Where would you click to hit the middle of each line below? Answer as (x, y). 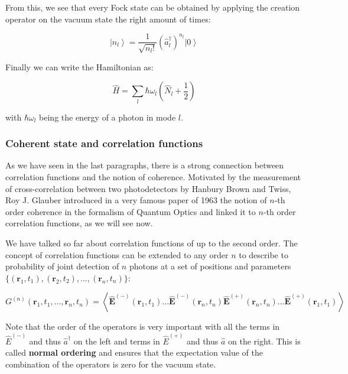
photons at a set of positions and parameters (210, 266)
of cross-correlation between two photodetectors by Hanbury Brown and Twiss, (148, 188)
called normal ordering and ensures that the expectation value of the (134, 352)
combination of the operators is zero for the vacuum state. (111, 364)
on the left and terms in (117, 341)
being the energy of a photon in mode (108, 117)
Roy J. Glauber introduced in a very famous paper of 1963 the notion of (136, 200)
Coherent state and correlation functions (104, 143)
